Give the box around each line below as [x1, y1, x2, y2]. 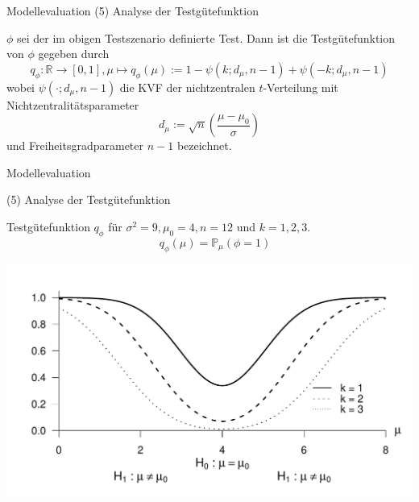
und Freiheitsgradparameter [6, 137, 144, 154]
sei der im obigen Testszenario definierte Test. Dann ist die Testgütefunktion [17, 29, 396, 46]
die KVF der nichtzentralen [119, 78, 255, 95]
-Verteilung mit [263, 78, 338, 95]
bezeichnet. [176, 137, 232, 154]
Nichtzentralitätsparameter [6, 96, 139, 113]
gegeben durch [38, 45, 110, 62]
